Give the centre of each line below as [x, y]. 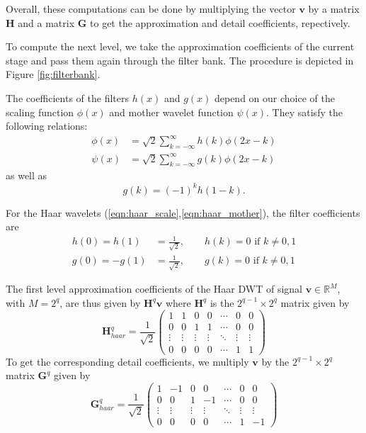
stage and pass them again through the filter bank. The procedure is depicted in [180, 60]
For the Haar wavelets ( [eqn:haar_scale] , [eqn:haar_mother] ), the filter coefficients [183, 212]
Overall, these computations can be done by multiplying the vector [151, 9]
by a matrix [334, 9]
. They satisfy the [304, 112]
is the [222, 302]
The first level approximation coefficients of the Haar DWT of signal [154, 289]
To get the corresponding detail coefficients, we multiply [127, 361]
